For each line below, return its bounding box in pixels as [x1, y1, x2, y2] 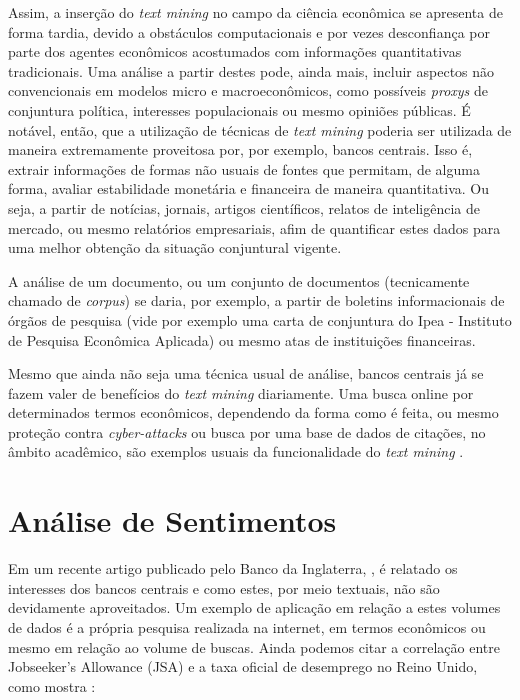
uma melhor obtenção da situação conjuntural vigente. [8, 237, 342, 258]
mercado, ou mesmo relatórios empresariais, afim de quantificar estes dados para [8, 217, 501, 238]
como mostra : [8, 675, 96, 696]
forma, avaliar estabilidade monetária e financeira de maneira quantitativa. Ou [8, 178, 489, 199]
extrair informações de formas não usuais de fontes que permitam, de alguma [8, 158, 480, 179]
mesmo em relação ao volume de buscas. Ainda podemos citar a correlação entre [8, 636, 500, 657]
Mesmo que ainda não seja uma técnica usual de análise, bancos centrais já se [8, 363, 484, 384]
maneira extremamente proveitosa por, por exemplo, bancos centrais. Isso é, [8, 139, 473, 160]
